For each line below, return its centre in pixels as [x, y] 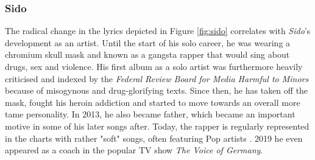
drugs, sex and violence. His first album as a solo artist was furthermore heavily [154, 66]
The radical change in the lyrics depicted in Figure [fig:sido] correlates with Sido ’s [158, 31]
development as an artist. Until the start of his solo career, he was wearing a [148, 42]
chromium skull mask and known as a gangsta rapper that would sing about [147, 54]
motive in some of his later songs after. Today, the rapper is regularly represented [157, 126]
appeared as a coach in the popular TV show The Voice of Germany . [134, 150]
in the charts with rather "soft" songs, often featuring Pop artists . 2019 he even [154, 138]
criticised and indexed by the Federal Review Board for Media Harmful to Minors [157, 78]
